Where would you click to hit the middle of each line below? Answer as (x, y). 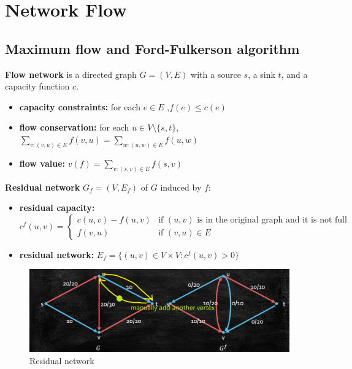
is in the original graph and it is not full (272, 220)
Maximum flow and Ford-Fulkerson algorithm (152, 48)
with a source (216, 74)
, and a (294, 74)
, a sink (262, 74)
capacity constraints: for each (80, 106)
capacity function (37, 86)
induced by (181, 187)
